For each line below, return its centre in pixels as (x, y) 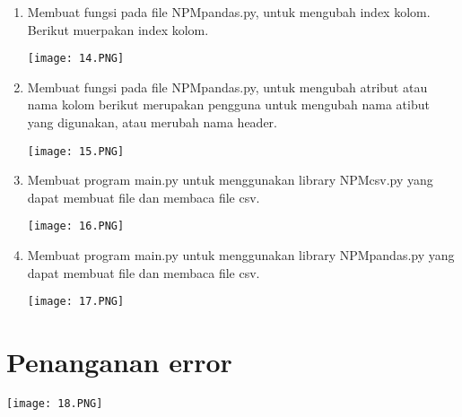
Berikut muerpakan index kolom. (118, 29)
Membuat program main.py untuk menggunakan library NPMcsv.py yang (230, 180)
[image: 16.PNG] (76, 226)
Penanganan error (119, 362)
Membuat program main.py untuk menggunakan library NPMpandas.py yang (241, 255)
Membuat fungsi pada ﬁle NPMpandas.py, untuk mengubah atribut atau (227, 87)
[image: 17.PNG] (76, 302)
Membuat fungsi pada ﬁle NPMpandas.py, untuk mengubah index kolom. (229, 12)
